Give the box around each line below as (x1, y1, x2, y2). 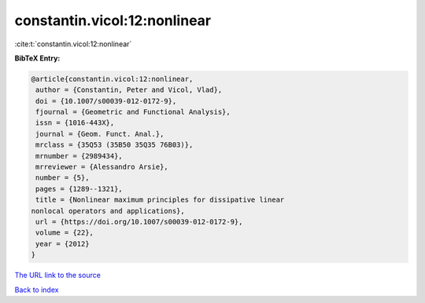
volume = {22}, (35, 228, 94, 237)
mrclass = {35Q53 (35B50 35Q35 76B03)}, (35, 141, 194, 149)
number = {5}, (35, 173, 90, 182)
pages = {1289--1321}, (35, 184, 124, 193)
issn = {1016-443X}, (35, 119, 115, 127)
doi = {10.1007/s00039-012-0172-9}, (35, 97, 177, 105)
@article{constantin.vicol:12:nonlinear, (31, 75, 194, 83)
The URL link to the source (14, 271, 102, 280)
